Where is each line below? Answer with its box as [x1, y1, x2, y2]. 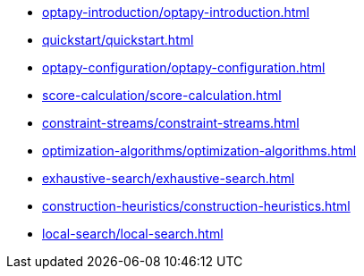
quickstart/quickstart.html [42, 32, 194, 47]
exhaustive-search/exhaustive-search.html [42, 171, 295, 186]
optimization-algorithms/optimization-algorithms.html [42, 143, 357, 158]
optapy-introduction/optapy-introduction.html [42, 4, 309, 20]
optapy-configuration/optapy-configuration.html [42, 60, 326, 75]
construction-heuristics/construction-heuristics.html [42, 198, 351, 213]
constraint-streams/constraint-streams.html [42, 115, 300, 130]
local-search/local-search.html [42, 226, 224, 241]
